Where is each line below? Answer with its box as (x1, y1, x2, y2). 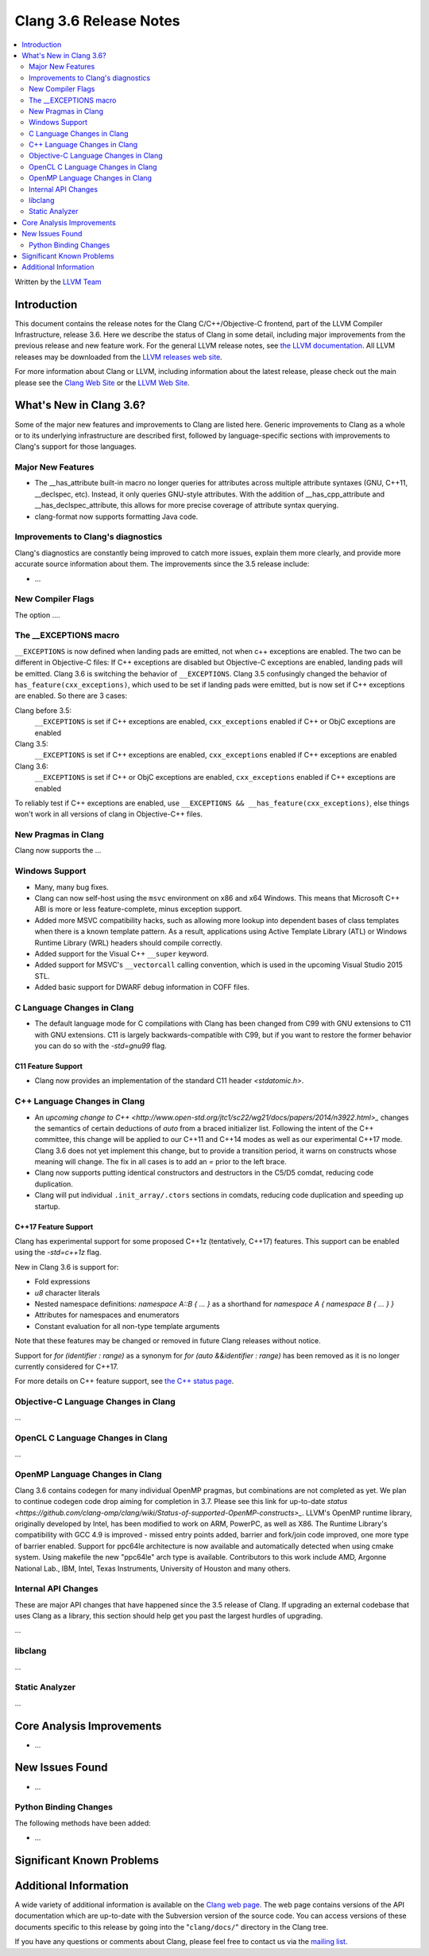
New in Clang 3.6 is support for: (14, 1262, 119, 1272)
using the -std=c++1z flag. (14, 1248, 102, 1257)
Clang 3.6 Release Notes (14, 12, 180, 29)
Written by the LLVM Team (14, 277, 102, 286)
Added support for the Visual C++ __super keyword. (34, 949, 209, 958)
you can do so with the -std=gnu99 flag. (34, 1041, 167, 1050)
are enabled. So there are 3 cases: (14, 691, 127, 700)
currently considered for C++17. (14, 1362, 118, 1371)
